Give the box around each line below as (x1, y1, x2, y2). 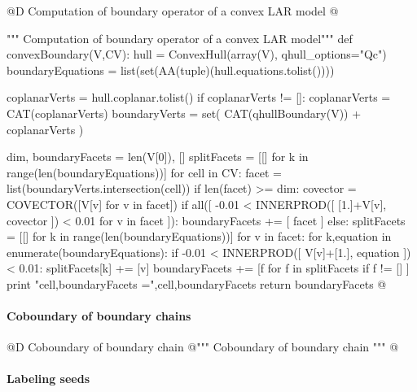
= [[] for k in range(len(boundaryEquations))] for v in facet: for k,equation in (7, 228, 392, 245)
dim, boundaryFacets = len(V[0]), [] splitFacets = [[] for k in (7, 148, 309, 165)
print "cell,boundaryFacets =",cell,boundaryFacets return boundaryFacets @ (7, 275, 387, 292)
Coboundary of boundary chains (7, 307, 191, 324)
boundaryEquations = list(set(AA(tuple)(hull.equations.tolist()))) (7, 61, 335, 78)
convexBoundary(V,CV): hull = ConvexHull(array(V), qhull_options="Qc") (7, 46, 387, 63)
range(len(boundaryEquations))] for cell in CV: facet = (7, 163, 283, 181)
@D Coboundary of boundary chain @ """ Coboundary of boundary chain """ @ (7, 338, 399, 355)
